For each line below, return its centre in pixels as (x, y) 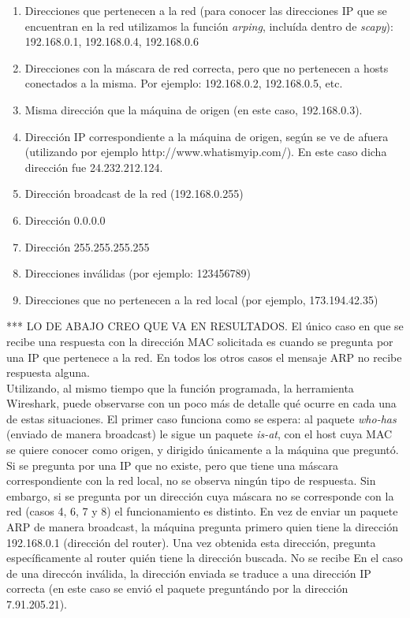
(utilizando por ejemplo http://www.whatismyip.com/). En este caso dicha (206, 152)
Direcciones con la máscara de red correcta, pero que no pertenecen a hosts (207, 67)
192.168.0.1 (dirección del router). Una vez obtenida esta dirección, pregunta (191, 542)
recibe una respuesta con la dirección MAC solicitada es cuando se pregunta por (200, 341)
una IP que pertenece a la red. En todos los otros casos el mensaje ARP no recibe (204, 357)
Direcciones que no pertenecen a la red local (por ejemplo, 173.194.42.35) (201, 299)
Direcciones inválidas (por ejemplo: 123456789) (138, 273)
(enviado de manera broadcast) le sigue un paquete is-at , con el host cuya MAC (199, 434)
